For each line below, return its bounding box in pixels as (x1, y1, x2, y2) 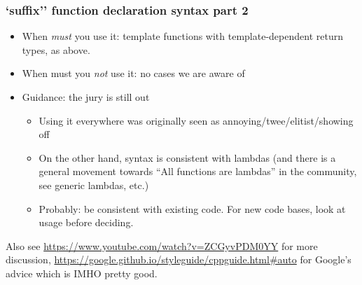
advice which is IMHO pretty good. (6, 265, 158, 280)
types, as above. (22, 42, 90, 57)
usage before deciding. (39, 215, 134, 230)
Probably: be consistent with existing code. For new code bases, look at (39, 201, 346, 216)
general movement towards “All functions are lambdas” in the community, (39, 164, 357, 179)
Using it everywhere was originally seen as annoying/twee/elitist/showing (39, 113, 354, 127)
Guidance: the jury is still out (22, 90, 150, 104)
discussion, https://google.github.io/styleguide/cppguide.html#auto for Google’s (6, 252, 351, 267)
